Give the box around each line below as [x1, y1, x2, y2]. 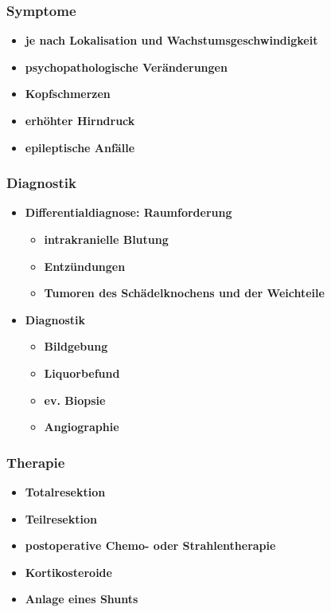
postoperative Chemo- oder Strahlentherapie [25, 537, 276, 554]
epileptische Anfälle [25, 139, 135, 155]
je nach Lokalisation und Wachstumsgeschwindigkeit [25, 32, 318, 49]
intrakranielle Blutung [44, 231, 169, 247]
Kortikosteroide [25, 563, 112, 580]
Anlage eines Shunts [25, 590, 138, 607]
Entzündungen [44, 257, 126, 274]
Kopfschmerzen [25, 85, 111, 102]
